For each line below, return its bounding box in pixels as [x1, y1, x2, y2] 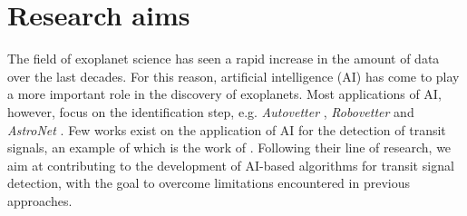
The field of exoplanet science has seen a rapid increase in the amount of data [7, 49, 440, 68]
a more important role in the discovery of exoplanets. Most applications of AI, [7, 84, 442, 103]
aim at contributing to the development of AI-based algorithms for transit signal [7, 155, 454, 174]
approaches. [7, 191, 73, 210]
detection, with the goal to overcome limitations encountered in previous [7, 173, 410, 192]
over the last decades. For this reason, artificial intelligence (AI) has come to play [7, 66, 460, 85]
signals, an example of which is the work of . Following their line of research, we [7, 138, 452, 157]
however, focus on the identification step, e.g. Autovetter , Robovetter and [7, 102, 414, 121]
